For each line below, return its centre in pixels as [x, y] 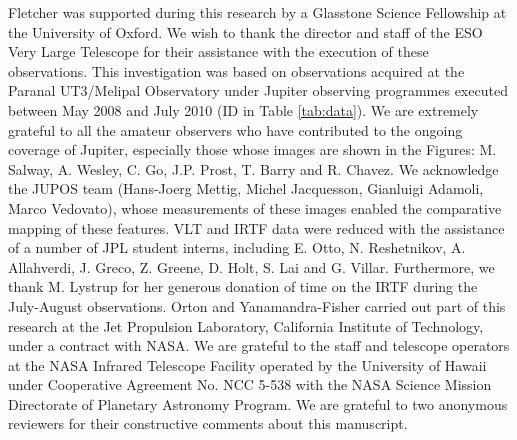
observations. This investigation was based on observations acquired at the [236, 70]
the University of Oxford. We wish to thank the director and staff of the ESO [245, 31]
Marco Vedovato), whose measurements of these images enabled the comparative [255, 207]
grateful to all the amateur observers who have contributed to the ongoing [235, 129]
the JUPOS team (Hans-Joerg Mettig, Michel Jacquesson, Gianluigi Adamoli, [246, 188]
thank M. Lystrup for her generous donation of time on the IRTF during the [243, 286]
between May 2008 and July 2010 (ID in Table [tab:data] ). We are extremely [243, 109]
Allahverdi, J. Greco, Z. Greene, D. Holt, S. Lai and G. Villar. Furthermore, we [251, 266]
